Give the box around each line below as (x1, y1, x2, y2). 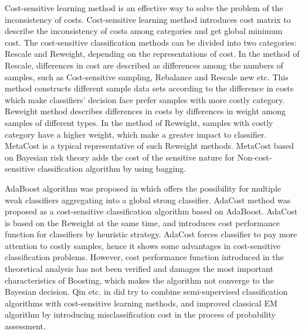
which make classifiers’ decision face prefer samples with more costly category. (5, 93, 285, 105)
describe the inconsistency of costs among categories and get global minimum (5, 25, 283, 37)
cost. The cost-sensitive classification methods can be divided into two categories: (5, 36, 297, 48)
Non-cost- (237, 151, 272, 163)
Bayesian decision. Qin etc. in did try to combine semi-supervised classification (5, 285, 288, 298)
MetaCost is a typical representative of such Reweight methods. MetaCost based (5, 139, 294, 152)
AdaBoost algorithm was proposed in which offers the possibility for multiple (5, 182, 281, 194)
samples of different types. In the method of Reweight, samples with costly (5, 116, 273, 128)
